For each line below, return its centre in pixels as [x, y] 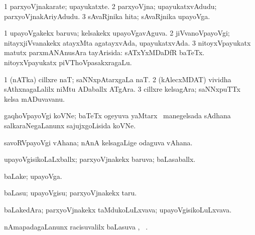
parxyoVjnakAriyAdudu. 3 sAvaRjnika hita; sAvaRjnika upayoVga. [107, 16]
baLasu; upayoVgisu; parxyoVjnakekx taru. [71, 193]
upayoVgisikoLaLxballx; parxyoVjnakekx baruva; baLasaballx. [100, 159]
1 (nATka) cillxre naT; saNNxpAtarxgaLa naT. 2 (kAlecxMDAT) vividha [118, 79]
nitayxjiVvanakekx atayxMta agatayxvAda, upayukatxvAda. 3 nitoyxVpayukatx [127, 42]
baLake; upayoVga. [33, 176]
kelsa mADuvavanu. [34, 98]
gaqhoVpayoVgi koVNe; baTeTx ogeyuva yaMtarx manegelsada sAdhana [117, 115]
